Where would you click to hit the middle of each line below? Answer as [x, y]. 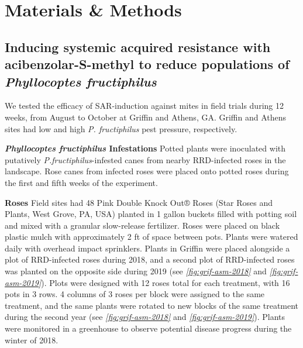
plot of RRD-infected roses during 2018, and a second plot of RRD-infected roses [150, 259]
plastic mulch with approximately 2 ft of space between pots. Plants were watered [151, 237]
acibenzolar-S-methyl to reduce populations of [147, 64]
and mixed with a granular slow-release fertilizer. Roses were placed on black [142, 225]
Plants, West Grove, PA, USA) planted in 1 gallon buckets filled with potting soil [151, 214]
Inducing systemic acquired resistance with [138, 46]
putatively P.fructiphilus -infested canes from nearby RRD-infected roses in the [145, 159]
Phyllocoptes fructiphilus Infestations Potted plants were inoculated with [145, 148]
